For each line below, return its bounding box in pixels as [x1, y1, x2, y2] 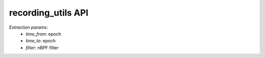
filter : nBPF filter [26, 44, 59, 51]
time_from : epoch [26, 31, 61, 37]
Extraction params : [9, 24, 48, 30]
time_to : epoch [26, 38, 56, 44]
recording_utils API [9, 7, 88, 18]
